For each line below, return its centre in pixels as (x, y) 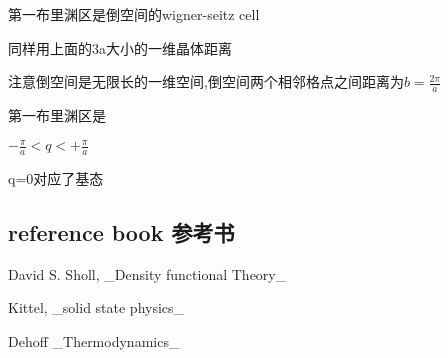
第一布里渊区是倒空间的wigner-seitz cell (134, 14)
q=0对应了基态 (56, 177)
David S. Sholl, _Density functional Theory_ (147, 273)
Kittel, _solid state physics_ (96, 307)
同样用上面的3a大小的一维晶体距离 (120, 47)
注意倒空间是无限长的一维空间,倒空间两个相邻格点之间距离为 (206, 81)
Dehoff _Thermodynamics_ (94, 340)
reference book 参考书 (121, 231)
